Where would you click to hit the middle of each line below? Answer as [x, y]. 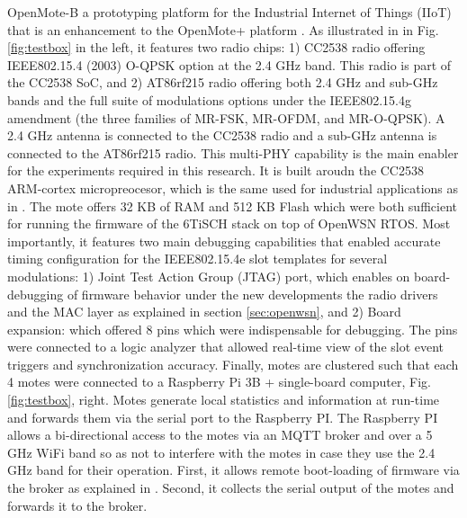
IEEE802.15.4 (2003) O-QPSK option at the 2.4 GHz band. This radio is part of [229, 64]
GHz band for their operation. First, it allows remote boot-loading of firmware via [233, 470]
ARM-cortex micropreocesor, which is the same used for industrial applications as [233, 188]
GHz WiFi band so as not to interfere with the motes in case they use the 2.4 [221, 452]
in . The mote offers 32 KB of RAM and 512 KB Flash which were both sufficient [232, 205]
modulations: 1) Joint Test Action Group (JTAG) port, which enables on [209, 276]
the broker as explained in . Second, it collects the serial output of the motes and [231, 488]
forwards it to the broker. [77, 505]
